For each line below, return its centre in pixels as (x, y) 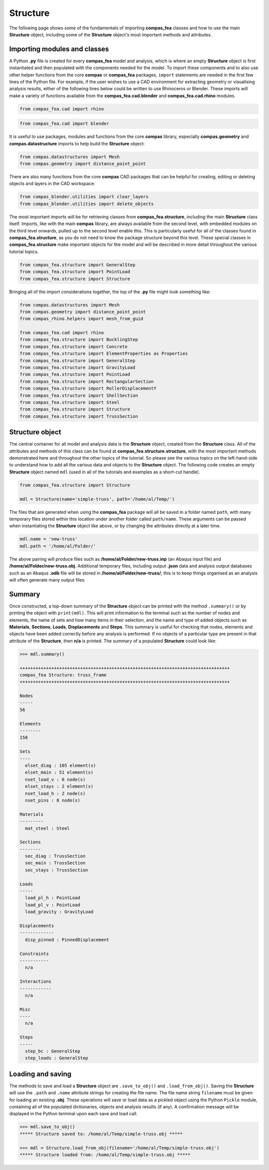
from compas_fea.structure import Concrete (74, 347)
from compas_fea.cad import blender (65, 124)
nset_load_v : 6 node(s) (55, 779)
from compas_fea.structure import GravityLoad (77, 368)
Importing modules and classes (59, 49)
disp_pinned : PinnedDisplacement (67, 939)
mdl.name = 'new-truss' (49, 539)
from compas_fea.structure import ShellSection (79, 395)
